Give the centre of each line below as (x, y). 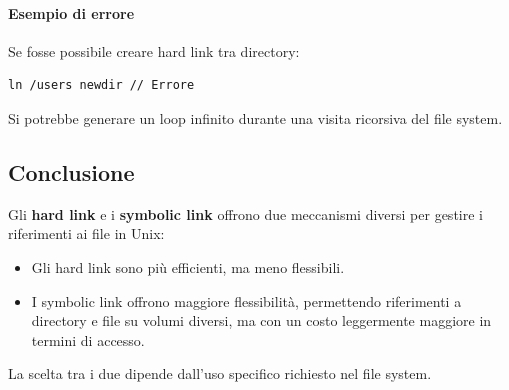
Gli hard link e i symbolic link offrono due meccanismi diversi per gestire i (245, 213)
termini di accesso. (88, 339)
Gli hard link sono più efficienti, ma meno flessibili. (188, 266)
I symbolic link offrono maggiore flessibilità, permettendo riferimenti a (246, 300)
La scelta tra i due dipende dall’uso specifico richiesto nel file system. (220, 373)
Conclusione (71, 171)
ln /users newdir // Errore (101, 85)
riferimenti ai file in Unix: (86, 233)
